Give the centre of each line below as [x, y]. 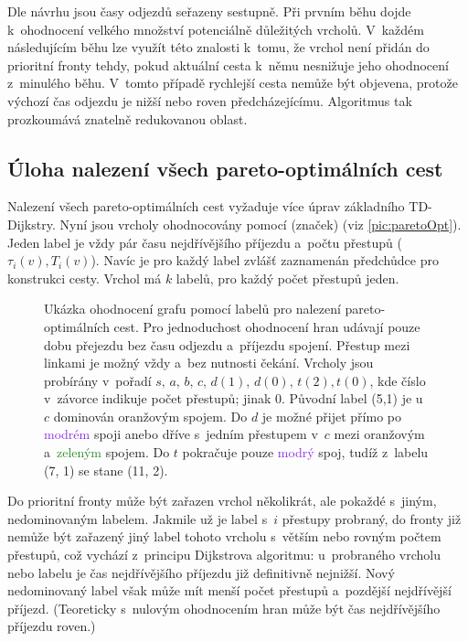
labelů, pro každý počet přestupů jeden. [287, 278]
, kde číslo [398, 380]
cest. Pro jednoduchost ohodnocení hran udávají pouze [267, 326]
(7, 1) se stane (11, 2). [106, 470]
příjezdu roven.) [52, 626]
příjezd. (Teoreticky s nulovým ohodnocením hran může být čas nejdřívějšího [224, 608]
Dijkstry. [32, 224]
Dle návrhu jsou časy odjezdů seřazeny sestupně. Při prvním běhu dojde [209, 11]
